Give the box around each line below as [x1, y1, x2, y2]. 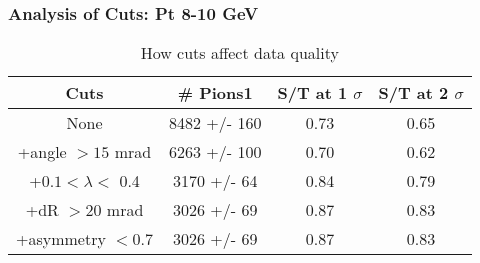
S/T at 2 [378, 81, 449, 105]
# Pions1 [177, 81, 253, 105]
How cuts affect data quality [140, 41, 339, 65]
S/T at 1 [277, 81, 348, 105]
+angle [17, 140, 67, 164]
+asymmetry [16, 227, 106, 251]
